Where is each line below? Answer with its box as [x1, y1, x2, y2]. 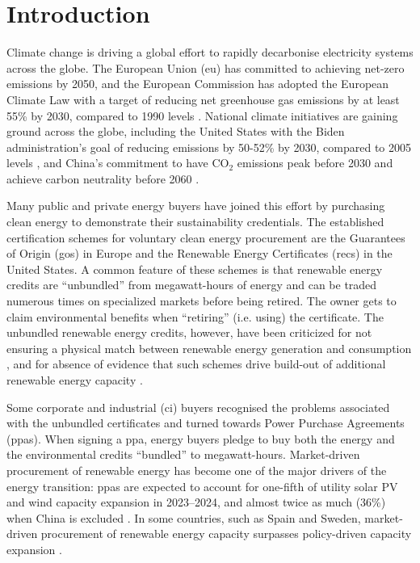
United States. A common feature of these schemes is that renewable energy [6, 260, 383, 277]
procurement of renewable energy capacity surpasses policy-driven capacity [40, 525, 412, 542]
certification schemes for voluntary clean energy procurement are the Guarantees [6, 229, 405, 246]
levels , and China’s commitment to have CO [6, 154, 229, 171]
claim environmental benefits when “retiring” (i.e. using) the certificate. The [6, 308, 384, 325]
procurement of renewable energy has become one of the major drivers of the [6, 461, 387, 478]
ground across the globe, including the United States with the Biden [6, 123, 345, 140]
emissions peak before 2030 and [237, 154, 393, 171]
